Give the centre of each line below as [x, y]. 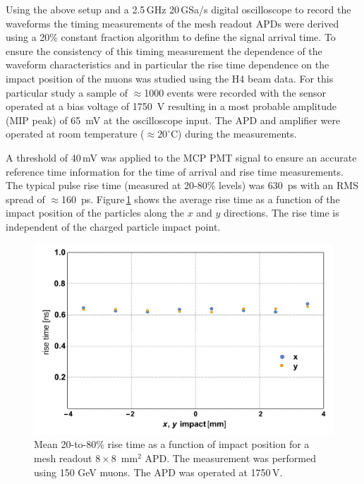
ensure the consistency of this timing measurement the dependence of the [164, 50]
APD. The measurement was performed [230, 458]
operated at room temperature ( [75, 134]
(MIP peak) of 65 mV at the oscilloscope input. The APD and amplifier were [173, 120]
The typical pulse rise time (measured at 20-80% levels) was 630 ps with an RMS [182, 185]
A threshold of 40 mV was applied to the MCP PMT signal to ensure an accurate [181, 157]
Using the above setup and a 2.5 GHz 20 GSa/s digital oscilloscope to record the [178, 9]
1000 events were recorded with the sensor [235, 92]
